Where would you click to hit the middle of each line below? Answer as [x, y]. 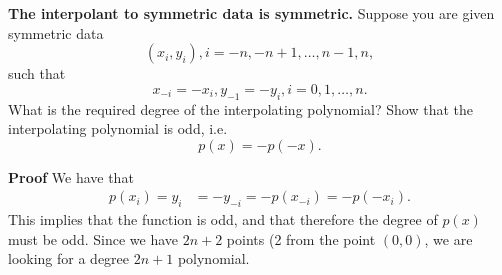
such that [37, 73]
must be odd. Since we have [93, 238]
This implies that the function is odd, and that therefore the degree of [223, 219]
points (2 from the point [301, 238]
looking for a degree [69, 258]
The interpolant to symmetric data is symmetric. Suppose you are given [251, 13]
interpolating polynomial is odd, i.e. [118, 128]
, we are [448, 238]
